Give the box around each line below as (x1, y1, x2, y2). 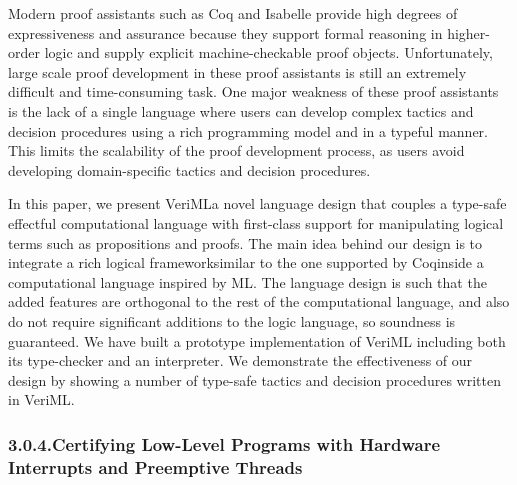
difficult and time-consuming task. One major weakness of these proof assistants (8, 81, 499, 102)
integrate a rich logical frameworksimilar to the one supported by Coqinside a (8, 252, 484, 273)
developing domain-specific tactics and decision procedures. (8, 159, 371, 180)
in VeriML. (8, 389, 75, 410)
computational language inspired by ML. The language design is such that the (8, 271, 487, 292)
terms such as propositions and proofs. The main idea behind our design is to (8, 232, 483, 253)
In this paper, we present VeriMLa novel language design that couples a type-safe (8, 193, 507, 214)
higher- (447, 22, 490, 43)
